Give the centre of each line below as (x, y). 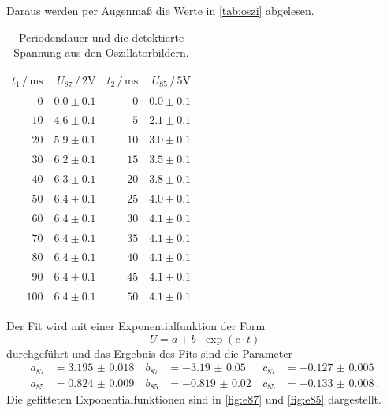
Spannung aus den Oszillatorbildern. (101, 52)
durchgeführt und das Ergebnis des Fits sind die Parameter (149, 353)
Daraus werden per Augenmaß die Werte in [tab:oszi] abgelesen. (160, 10)
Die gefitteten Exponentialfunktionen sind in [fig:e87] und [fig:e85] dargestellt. (194, 399)
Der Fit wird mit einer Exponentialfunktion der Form (136, 326)
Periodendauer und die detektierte (101, 37)
